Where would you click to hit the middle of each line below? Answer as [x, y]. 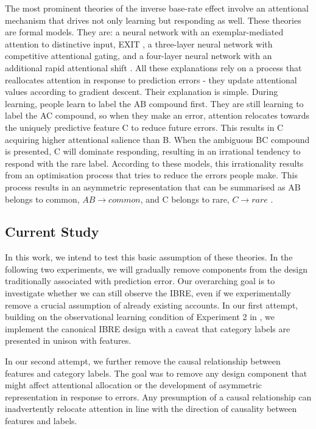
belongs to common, [42, 199]
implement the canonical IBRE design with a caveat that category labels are [148, 328]
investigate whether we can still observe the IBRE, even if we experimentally [148, 293]
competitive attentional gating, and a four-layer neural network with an [139, 56]
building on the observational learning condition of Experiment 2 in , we [140, 317]
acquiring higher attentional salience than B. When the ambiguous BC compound [157, 139]
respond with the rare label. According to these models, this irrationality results [154, 163]
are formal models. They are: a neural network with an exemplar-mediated [144, 32]
